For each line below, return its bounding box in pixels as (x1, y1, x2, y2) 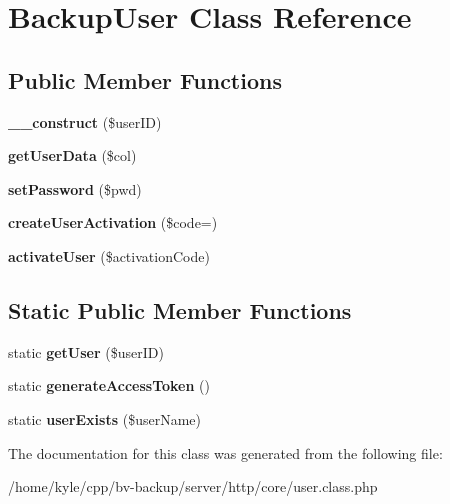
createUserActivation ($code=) (8, 212, 218, 233)
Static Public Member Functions (8, 294, 352, 325)
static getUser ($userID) (8, 341, 164, 362)
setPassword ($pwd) (8, 178, 142, 199)
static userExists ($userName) (8, 408, 201, 429)
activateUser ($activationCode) (8, 245, 210, 266)
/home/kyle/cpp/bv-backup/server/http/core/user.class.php (8, 476, 378, 497)
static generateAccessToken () (8, 375, 210, 396)
